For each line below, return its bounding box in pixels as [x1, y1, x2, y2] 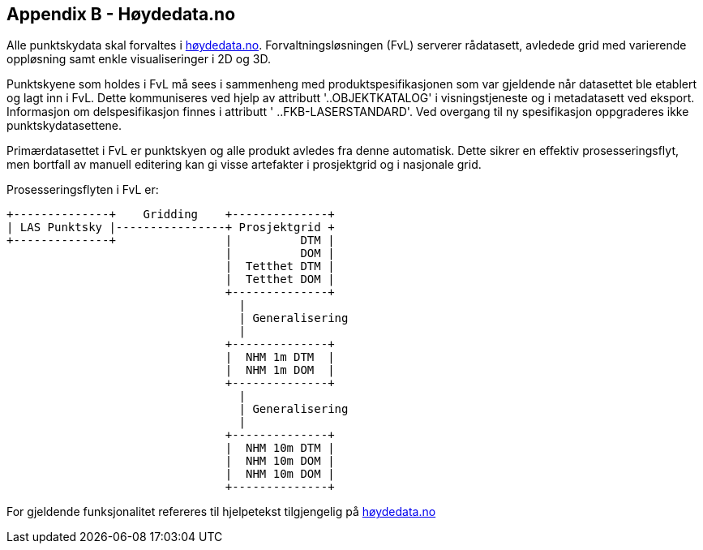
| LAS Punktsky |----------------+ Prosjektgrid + [6, 221, 335, 234]
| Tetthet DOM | [225, 273, 335, 286]
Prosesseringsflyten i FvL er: [6, 183, 159, 197]
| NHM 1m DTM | [225, 350, 335, 364]
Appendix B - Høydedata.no [6, 4, 236, 24]
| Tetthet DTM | [225, 260, 335, 273]
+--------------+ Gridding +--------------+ [6, 208, 335, 221]
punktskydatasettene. [6, 118, 122, 133]
